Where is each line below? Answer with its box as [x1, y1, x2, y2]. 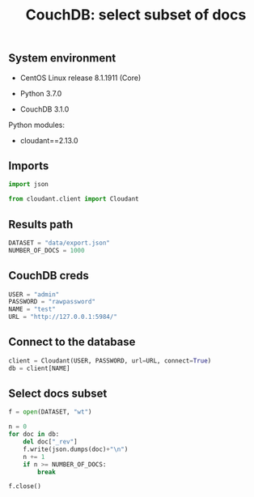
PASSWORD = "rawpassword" [8, 298, 95, 306]
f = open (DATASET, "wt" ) [8, 408, 92, 416]
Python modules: [8, 120, 65, 130]
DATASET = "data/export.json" [8, 239, 111, 247]
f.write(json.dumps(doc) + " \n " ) [23, 445, 129, 453]
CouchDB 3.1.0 [19, 104, 70, 114]
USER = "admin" [8, 290, 60, 299]
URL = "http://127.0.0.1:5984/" [8, 313, 117, 321]
